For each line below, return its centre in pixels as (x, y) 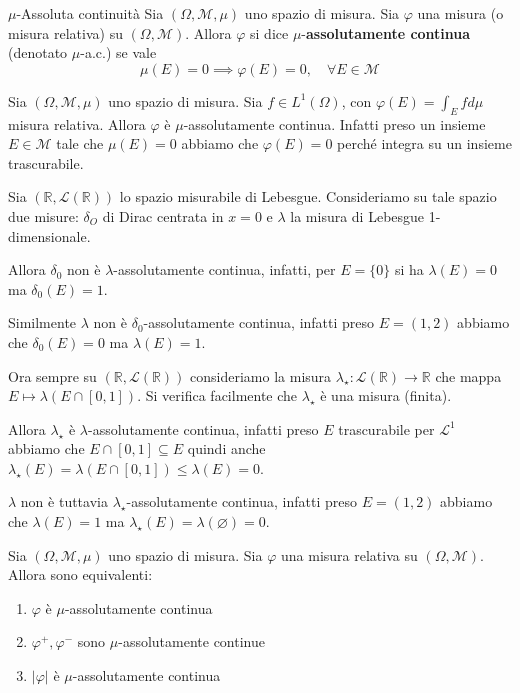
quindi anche (226, 448)
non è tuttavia (64, 501)
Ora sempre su (52, 375)
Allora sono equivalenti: (80, 574)
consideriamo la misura (261, 375)
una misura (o (460, 13)
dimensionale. (49, 235)
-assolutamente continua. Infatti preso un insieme (334, 123)
